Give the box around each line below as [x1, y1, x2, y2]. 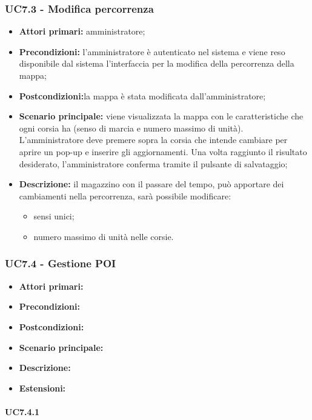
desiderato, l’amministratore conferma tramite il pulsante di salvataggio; [19, 157, 288, 170]
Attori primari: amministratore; [19, 25, 145, 38]
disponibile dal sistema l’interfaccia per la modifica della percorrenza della [19, 57, 294, 70]
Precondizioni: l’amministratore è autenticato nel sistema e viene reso [19, 45, 285, 58]
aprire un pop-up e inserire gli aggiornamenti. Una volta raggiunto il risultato [19, 145, 307, 158]
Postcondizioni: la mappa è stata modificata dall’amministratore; [19, 89, 266, 102]
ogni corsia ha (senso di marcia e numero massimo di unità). [19, 121, 244, 134]
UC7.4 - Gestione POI [5, 256, 116, 271]
